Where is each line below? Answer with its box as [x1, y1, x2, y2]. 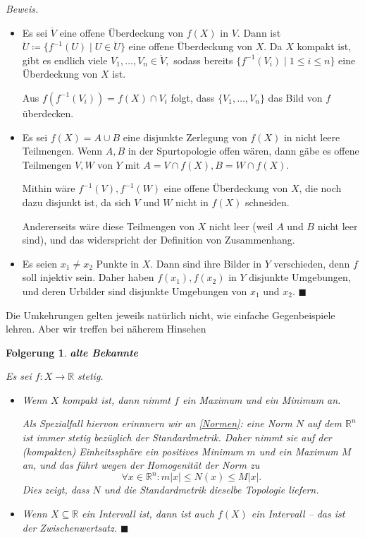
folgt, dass [171, 90, 215, 104]
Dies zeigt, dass [22, 482, 89, 497]
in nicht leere [283, 129, 340, 144]
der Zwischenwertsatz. [22, 520, 117, 534]
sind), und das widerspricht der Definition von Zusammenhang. [22, 232, 295, 247]
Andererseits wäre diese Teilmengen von [22, 218, 194, 233]
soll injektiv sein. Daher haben [22, 270, 154, 285]
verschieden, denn [273, 256, 350, 270]
